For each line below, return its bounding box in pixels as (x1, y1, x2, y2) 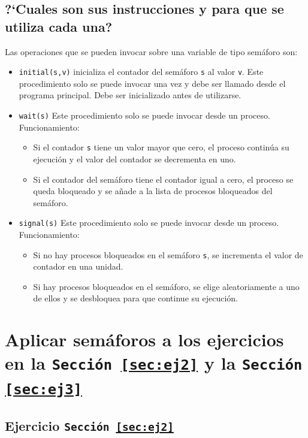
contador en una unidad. (33, 260, 123, 273)
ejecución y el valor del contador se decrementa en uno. (33, 152, 236, 165)
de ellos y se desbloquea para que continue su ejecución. (33, 292, 238, 304)
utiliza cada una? (5, 17, 113, 35)
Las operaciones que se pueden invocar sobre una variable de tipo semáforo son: (5, 45, 298, 58)
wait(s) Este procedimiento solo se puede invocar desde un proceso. (19, 109, 270, 122)
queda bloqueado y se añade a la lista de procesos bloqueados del (33, 185, 273, 197)
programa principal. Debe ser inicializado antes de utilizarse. (19, 89, 241, 101)
